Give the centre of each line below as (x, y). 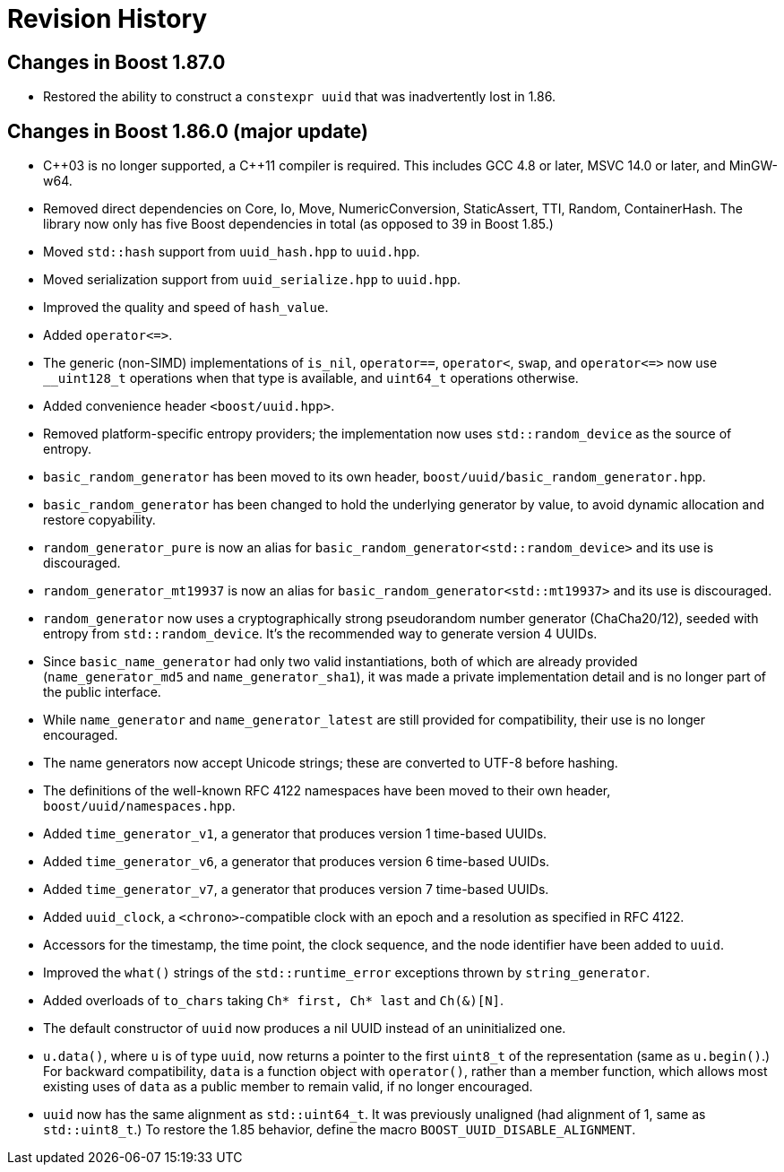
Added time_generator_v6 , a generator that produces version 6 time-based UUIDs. (297, 862)
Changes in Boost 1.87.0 (116, 62)
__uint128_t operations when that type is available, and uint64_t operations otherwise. (311, 378)
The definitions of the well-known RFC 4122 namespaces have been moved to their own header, (327, 791)
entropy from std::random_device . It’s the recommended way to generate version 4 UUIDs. (320, 634)
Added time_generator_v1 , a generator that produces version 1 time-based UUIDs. (295, 834)
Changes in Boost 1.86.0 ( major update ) (188, 131)
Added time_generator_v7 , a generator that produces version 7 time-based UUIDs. (296, 890)
